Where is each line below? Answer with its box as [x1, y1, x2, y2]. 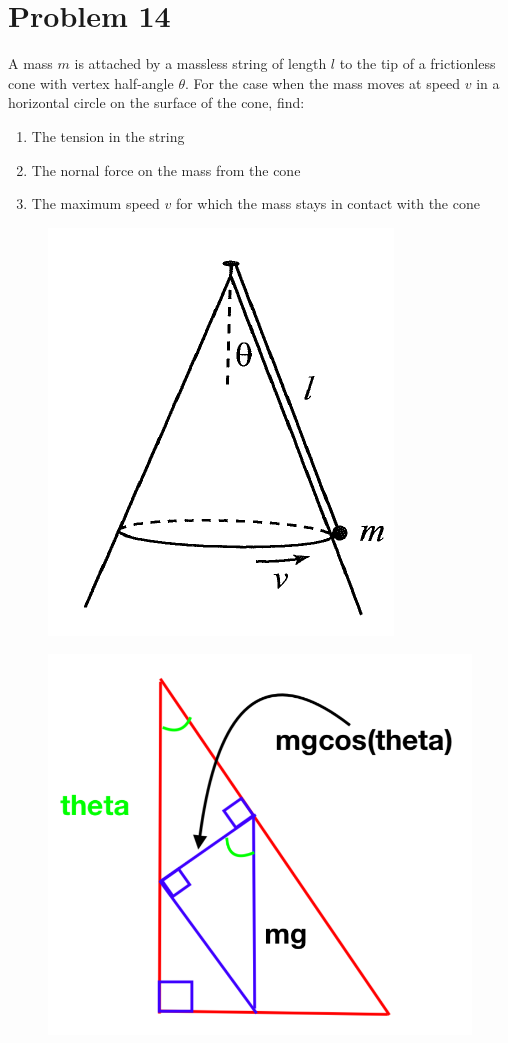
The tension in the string [31, 125, 185, 146]
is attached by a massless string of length [74, 53, 327, 74]
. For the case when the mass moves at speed [184, 72, 461, 93]
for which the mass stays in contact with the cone [175, 193, 480, 214]
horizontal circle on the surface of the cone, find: [8, 92, 305, 113]
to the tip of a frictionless [339, 53, 496, 74]
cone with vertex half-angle [8, 72, 174, 93]
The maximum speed [31, 193, 160, 214]
